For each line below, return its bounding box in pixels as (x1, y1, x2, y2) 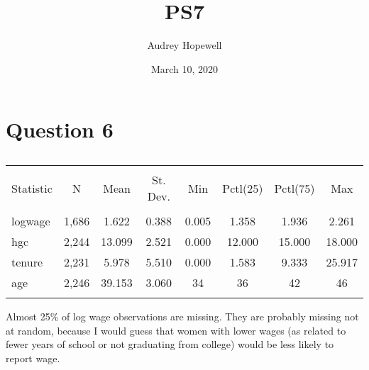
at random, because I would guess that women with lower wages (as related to (6, 323, 346, 337)
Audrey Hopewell (147, 38, 222, 52)
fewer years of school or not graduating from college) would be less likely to (6, 337, 334, 352)
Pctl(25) (222, 179, 263, 196)
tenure (11, 254, 43, 271)
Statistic (11, 179, 53, 196)
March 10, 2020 (150, 61, 219, 76)
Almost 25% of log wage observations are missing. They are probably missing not (6, 309, 359, 324)
